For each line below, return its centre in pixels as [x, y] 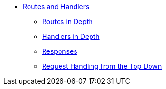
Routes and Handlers [56, 6]
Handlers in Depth [71, 36]
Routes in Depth [68, 21]
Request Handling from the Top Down [102, 66]
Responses [60, 51]
